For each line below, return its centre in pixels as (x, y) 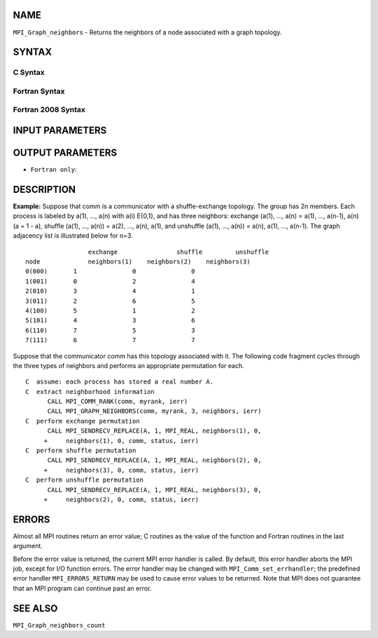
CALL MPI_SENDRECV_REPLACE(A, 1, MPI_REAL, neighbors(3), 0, (154, 490)
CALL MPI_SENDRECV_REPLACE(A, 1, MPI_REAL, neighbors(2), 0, (154, 460)
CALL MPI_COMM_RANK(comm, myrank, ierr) (118, 402)
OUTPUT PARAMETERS (65, 153)
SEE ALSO (35, 608)
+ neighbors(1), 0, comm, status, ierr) (121, 441)
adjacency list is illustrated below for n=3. (73, 236)
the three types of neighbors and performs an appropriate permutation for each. (128, 365)
